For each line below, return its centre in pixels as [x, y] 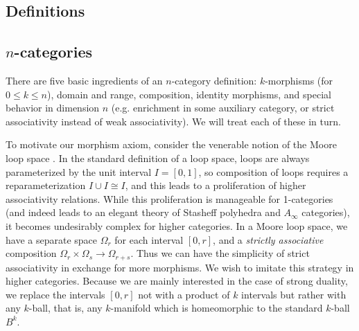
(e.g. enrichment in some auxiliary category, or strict [223, 108]
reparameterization [46, 185]
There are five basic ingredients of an [84, 80]
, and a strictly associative [268, 239]
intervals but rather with [294, 294]
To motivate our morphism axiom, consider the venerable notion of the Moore [171, 144]
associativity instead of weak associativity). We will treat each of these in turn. [173, 121]
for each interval [149, 239]
